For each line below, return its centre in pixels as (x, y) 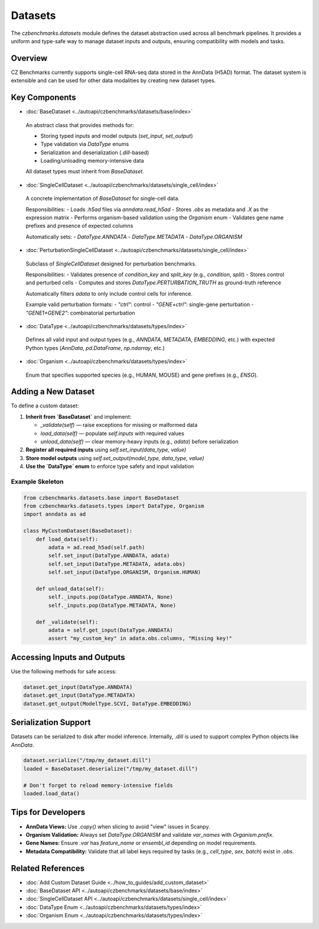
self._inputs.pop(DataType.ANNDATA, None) (111, 597)
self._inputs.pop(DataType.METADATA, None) (112, 605)
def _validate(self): (67, 622)
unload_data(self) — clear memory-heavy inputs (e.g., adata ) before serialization (139, 441)
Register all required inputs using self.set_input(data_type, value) (106, 450)
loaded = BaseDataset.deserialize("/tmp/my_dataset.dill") (110, 768)
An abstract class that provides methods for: (80, 125)
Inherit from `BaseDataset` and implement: (79, 416)
